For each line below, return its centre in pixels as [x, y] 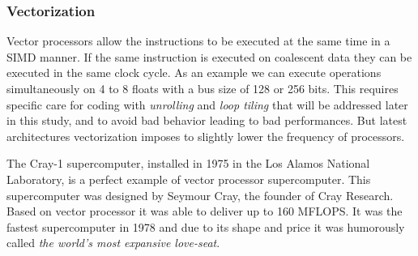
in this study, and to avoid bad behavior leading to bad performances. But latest [207, 120]
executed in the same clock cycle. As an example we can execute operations [194, 73]
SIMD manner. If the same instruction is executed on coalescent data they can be [209, 56]
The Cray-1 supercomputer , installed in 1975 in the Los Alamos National [188, 163]
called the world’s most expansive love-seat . [113, 243]
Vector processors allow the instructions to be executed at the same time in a [198, 41]
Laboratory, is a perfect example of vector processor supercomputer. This [189, 179]
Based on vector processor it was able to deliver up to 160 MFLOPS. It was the [205, 211]
